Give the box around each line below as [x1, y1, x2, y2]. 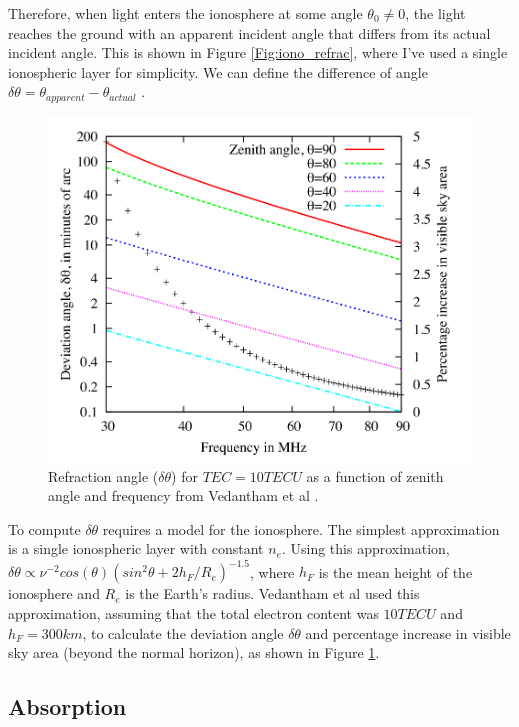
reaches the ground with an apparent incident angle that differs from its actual [8, 22, 491, 43]
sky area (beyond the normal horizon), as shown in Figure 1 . [8, 642, 380, 663]
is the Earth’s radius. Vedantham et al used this [125, 583, 420, 604]
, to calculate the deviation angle [82, 622, 284, 643]
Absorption [8, 691, 127, 722]
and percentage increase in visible [305, 622, 511, 643]
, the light [405, 3, 466, 23]
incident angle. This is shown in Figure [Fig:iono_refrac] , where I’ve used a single [8, 42, 508, 63]
